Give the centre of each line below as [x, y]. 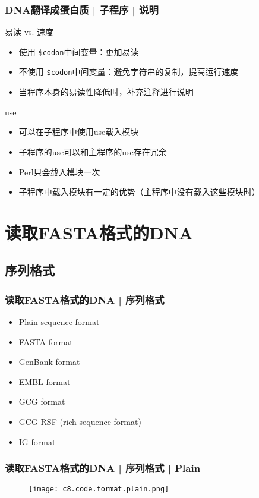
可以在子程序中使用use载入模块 [79, 132]
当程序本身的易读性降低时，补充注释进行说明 [106, 92]
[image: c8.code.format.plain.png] [99, 489]
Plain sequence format [59, 322]
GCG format [42, 401]
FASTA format [46, 341]
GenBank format [49, 362]
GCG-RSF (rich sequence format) [80, 422]
